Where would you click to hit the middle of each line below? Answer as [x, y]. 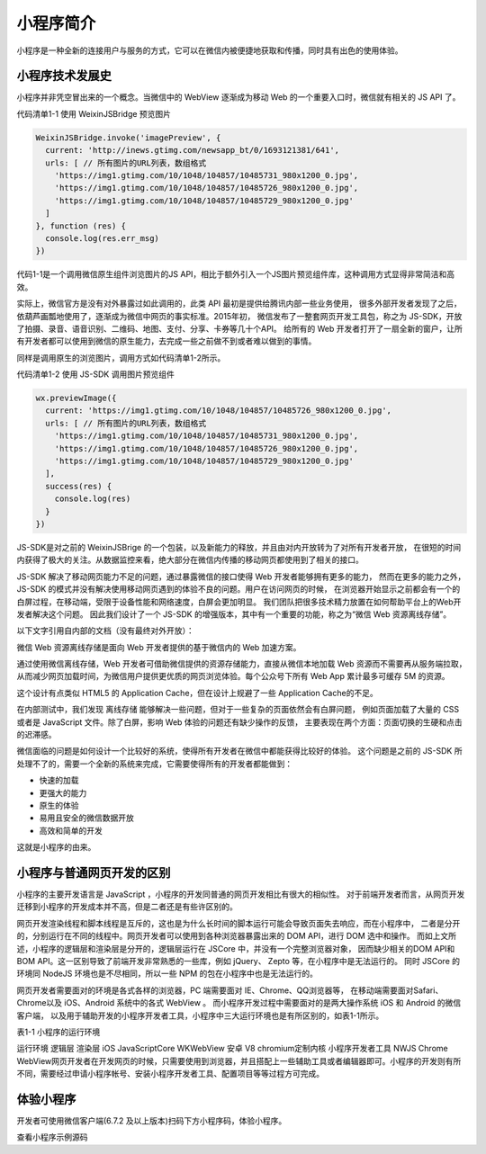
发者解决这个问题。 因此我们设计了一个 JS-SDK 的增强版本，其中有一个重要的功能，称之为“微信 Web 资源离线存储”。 [234, 614]
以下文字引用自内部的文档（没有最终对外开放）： [105, 631]
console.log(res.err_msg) [102, 238]
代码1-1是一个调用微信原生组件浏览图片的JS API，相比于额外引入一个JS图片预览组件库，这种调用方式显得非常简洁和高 [236, 274]
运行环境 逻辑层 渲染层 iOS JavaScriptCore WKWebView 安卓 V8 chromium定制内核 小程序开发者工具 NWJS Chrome [233, 1049]
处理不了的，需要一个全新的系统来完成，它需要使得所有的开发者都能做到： [154, 764]
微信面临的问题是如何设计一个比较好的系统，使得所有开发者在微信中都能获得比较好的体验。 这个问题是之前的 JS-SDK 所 [239, 751]
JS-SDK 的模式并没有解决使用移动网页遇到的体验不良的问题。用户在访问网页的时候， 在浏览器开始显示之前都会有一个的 [238, 589]
